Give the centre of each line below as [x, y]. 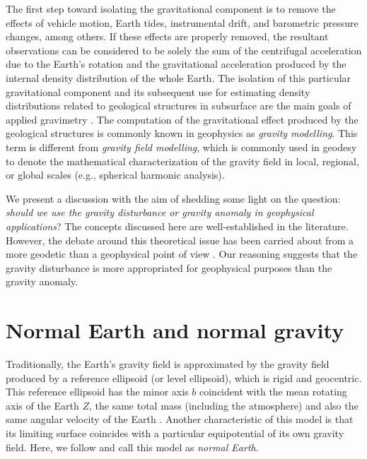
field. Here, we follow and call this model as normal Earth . [132, 447]
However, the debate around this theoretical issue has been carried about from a [180, 240]
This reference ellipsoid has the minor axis [97, 392]
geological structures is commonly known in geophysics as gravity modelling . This [182, 133]
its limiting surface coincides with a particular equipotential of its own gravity [175, 433]
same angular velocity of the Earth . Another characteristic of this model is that [180, 419]
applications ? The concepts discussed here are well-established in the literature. [177, 226]
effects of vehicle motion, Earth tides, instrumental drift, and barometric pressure [182, 22]
